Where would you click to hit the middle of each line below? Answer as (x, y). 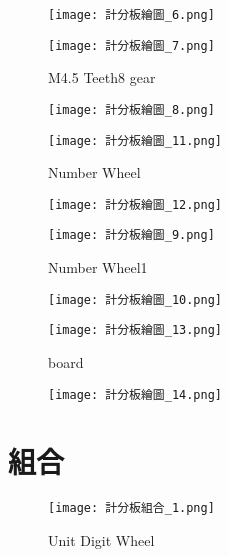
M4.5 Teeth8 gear (102, 77)
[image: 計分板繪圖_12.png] (135, 204)
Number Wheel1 (98, 267)
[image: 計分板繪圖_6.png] (131, 15)
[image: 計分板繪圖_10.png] (135, 299)
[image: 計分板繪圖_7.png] (131, 45)
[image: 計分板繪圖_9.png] (131, 235)
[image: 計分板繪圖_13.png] (135, 330)
